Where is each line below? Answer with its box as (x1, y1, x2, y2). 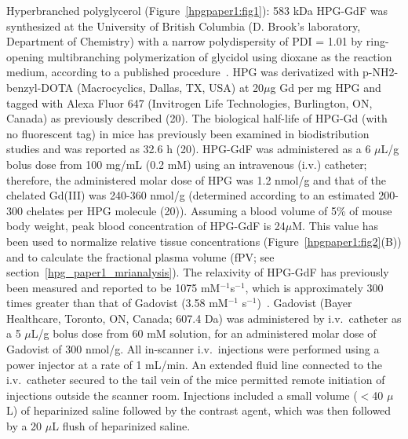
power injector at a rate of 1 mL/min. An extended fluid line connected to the (6, 356, 383, 372)
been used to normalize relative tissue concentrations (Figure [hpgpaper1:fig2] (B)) (6, 232, 402, 249)
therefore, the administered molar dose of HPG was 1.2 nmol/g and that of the (6, 171, 387, 188)
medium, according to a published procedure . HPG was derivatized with (6, 64, 359, 80)
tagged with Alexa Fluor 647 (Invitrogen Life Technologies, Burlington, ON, (6, 94, 373, 111)
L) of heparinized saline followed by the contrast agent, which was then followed (6, 402, 392, 419)
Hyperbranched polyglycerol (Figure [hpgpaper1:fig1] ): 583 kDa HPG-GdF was (6, 2, 388, 18)
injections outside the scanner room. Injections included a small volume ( (6, 386, 358, 403)
